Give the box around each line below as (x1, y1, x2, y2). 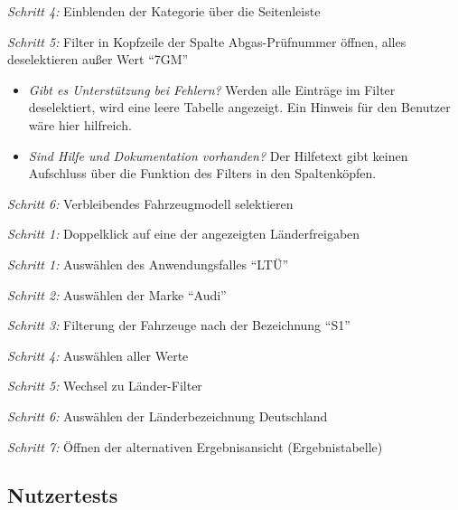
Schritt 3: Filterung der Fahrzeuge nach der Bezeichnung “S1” (7, 316, 351, 335)
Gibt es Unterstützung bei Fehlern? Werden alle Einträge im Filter (28, 80, 396, 99)
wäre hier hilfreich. (28, 115, 132, 134)
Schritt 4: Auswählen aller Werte (7, 345, 189, 364)
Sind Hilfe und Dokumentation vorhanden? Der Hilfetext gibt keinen (28, 146, 408, 165)
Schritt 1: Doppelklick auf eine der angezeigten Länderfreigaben (7, 224, 360, 243)
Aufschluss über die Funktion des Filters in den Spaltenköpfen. (28, 164, 377, 183)
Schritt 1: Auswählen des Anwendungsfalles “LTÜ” (7, 254, 289, 273)
